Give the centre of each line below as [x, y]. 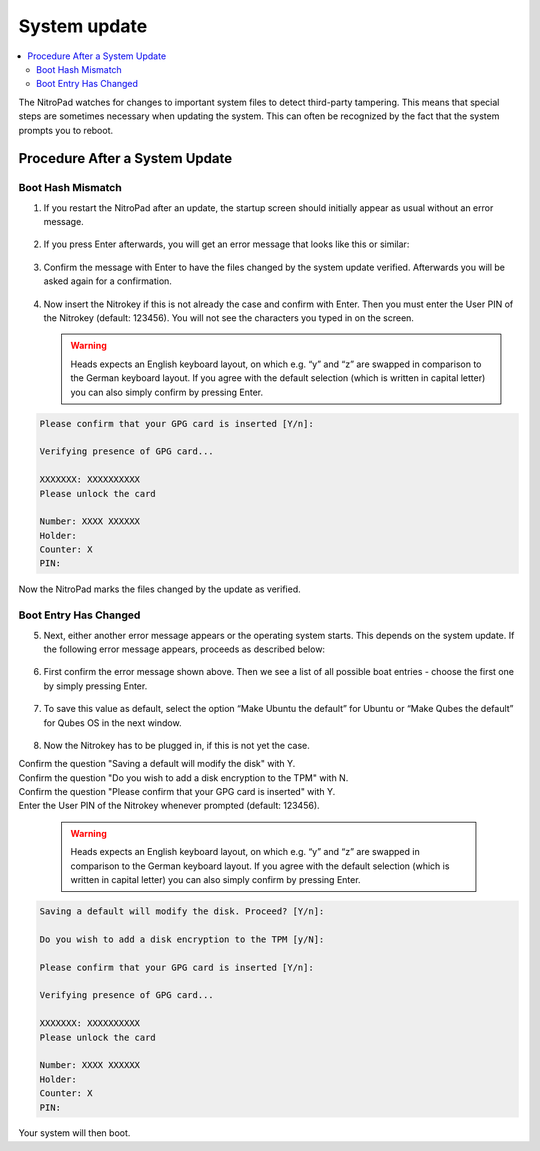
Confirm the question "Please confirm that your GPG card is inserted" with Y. [177, 792]
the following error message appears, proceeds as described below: [184, 649]
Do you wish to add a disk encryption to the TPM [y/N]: [182, 939]
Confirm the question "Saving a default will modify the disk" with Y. [157, 764]
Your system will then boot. [74, 1133]
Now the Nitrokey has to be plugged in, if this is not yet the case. [176, 745]
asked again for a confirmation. [107, 281]
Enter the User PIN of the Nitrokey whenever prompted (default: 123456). [169, 806]
